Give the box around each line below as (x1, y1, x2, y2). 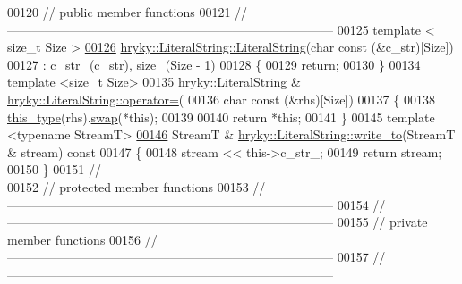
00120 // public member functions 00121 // (7, 3, 248, 21)
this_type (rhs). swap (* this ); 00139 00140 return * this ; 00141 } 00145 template (7, 107, 435, 126)
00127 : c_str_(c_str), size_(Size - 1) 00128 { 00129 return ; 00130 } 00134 (7, 54, 421, 73)
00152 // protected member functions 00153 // (7, 177, 266, 196)
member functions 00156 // (7, 230, 158, 248)
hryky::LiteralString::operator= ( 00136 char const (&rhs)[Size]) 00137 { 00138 (7, 89, 435, 108)
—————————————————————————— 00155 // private (7, 213, 428, 231)
